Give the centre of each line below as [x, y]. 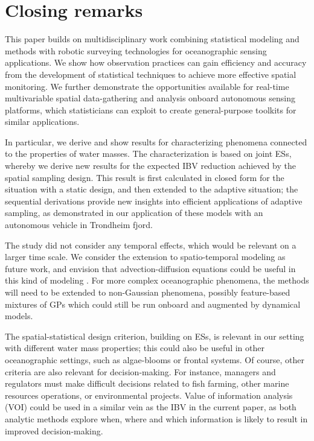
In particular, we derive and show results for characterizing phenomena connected [156, 141]
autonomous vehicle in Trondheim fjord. [79, 225]
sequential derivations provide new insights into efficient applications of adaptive [154, 201]
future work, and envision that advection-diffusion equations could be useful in [150, 268]
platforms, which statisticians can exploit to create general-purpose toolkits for [151, 109]
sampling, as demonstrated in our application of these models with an [134, 213]
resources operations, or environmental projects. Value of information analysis [149, 395]
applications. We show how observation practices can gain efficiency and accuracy [156, 62]
